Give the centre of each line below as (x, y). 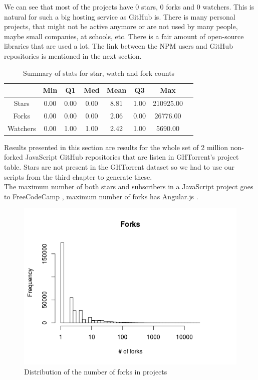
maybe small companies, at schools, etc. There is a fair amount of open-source (124, 36)
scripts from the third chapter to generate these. (78, 176)
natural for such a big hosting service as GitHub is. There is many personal (120, 16)
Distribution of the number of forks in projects (96, 371)
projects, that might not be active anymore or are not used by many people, (121, 26)
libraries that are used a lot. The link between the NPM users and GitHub (118, 46)
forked (14, 157)
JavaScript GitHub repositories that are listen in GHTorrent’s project (132, 157)
